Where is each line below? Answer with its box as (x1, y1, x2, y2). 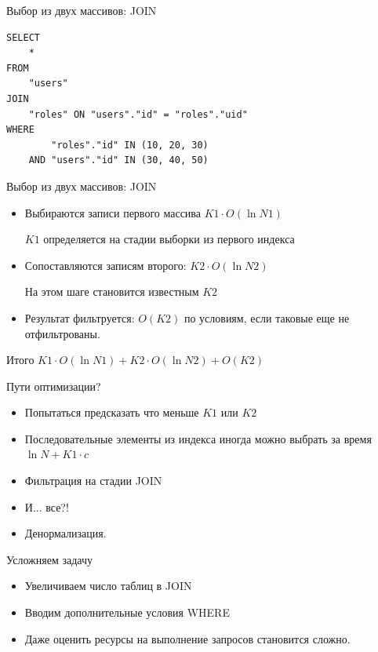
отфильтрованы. (24, 325, 100, 341)
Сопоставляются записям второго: (24, 257, 187, 273)
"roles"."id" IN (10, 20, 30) (51, 139, 209, 151)
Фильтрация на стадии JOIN (24, 472, 162, 489)
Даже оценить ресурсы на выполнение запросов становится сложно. (24, 630, 351, 647)
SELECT (6, 31, 40, 43)
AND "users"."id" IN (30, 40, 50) (28, 155, 209, 166)
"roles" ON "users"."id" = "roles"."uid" (28, 108, 248, 120)
